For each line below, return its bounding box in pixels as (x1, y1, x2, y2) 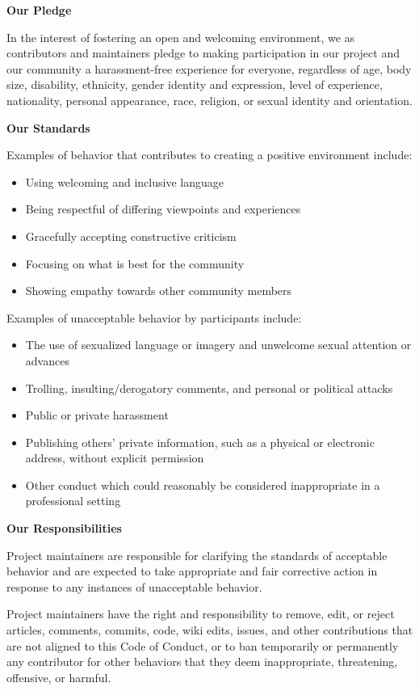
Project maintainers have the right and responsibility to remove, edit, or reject (6, 605, 395, 622)
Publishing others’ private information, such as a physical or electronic (25, 433, 375, 450)
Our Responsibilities (6, 520, 122, 537)
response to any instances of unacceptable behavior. (6, 578, 262, 595)
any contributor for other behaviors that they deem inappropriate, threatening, (6, 653, 398, 670)
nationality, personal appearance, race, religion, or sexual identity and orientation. (6, 91, 413, 108)
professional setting (25, 492, 121, 509)
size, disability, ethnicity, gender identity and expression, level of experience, (6, 76, 383, 93)
